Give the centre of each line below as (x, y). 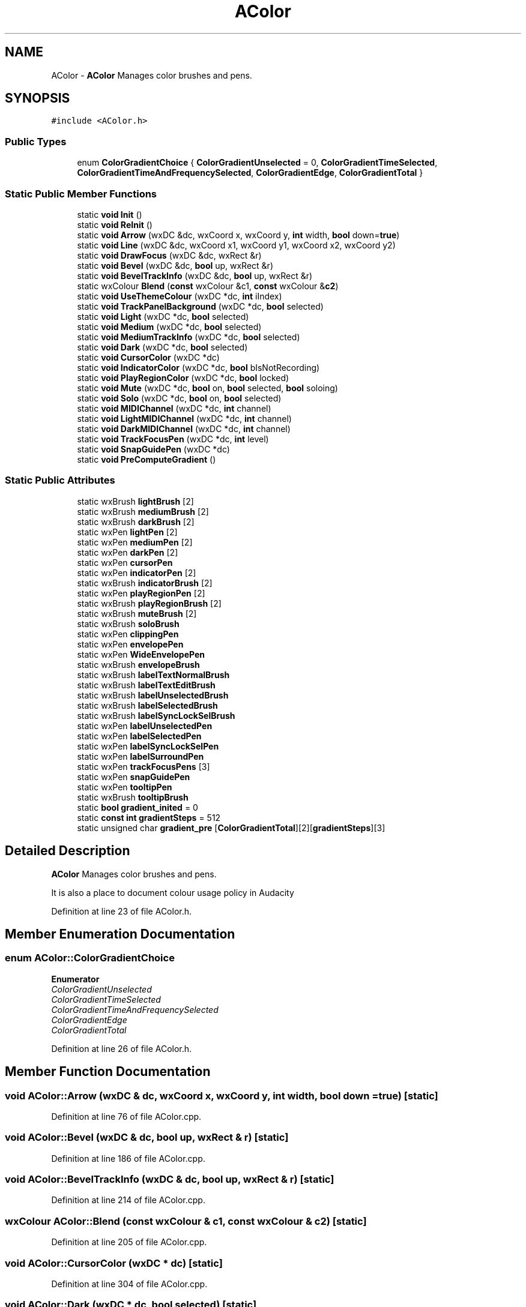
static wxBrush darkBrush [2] (136, 521)
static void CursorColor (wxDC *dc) (148, 357)
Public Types (36, 141)
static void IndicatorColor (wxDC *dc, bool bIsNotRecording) (198, 367)
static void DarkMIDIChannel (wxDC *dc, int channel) (184, 428)
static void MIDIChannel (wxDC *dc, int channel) (174, 408)
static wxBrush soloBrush (128, 623)
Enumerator (75, 979)
